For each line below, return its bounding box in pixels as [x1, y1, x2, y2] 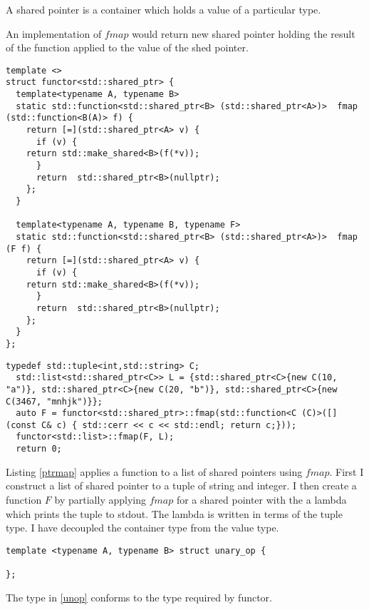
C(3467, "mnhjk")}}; [6, 396, 103, 407]
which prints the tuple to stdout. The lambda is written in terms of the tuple [6, 506, 343, 521]
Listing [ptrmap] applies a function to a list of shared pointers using [6, 464, 303, 479]
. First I [329, 464, 364, 479]
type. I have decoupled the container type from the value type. [6, 520, 279, 535]
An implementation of [6, 26, 102, 41]
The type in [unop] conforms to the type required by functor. [6, 589, 273, 604]
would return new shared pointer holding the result [132, 26, 355, 41]
